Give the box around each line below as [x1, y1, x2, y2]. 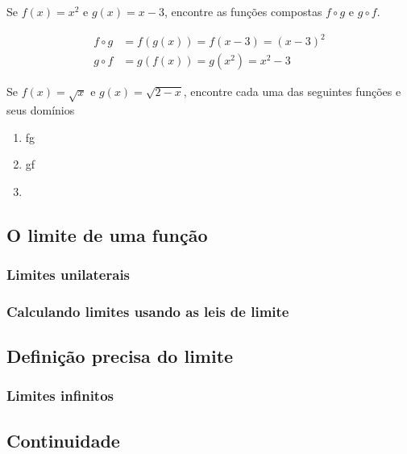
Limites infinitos [6, 385, 114, 406]
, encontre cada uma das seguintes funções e [183, 83, 401, 100]
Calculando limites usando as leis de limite [6, 301, 289, 321]
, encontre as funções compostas [164, 3, 322, 19]
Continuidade [6, 427, 120, 452]
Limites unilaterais [6, 264, 131, 284]
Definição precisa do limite [6, 344, 234, 369]
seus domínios [6, 101, 75, 118]
